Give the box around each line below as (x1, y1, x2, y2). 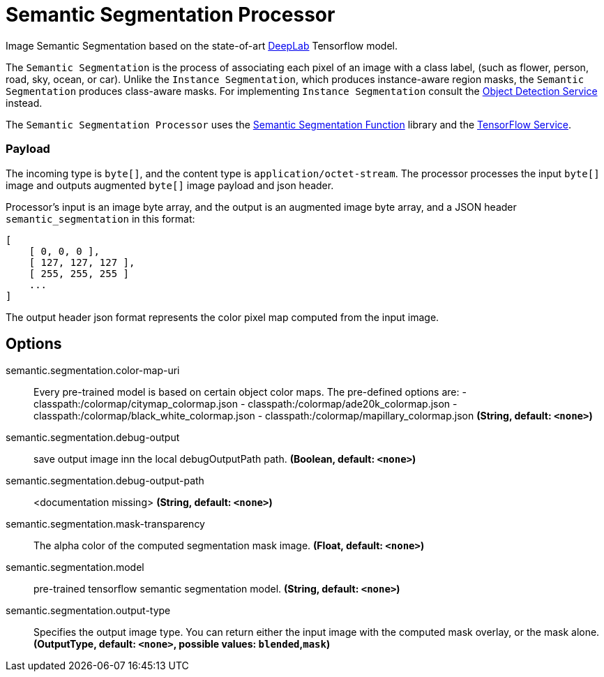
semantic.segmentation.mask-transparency (6, 518, 205, 530)
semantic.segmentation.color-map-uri (6, 364, 180, 377)
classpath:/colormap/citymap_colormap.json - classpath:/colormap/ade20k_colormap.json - (33, 398, 458, 410)
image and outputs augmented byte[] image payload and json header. (6, 179, 334, 191)
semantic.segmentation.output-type (6, 604, 171, 617)
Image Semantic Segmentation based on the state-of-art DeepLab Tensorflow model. (6, 39, 398, 52)
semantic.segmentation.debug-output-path (6, 475, 204, 487)
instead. (6, 96, 43, 109)
